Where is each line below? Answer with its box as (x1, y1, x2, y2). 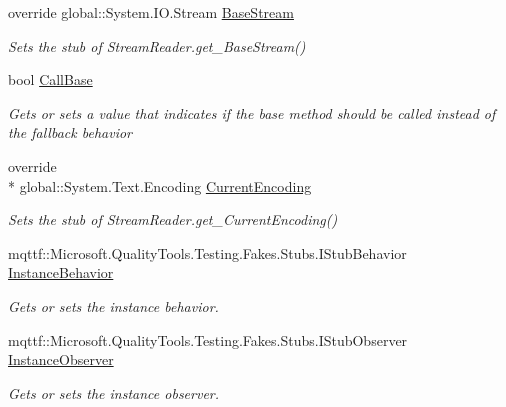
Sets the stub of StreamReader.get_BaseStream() (8, 35, 306, 56)
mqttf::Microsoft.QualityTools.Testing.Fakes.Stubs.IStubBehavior (8, 242, 407, 263)
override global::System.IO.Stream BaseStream (8, 2, 294, 22)
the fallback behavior (8, 122, 132, 143)
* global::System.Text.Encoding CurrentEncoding (8, 175, 312, 196)
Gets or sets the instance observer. (8, 382, 220, 403)
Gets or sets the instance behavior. (8, 295, 219, 316)
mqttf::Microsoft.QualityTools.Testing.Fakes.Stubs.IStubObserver (8, 329, 408, 350)
